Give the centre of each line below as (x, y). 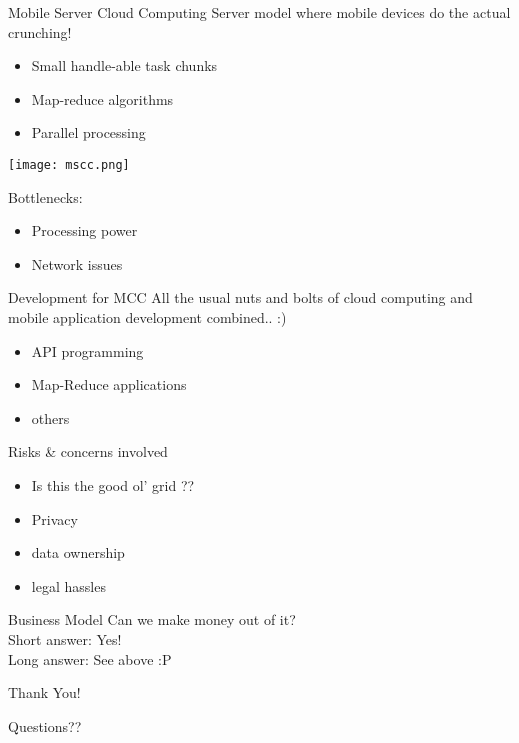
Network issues (77, 263)
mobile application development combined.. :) (147, 317)
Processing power (84, 230)
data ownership (78, 552)
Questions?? (45, 725)
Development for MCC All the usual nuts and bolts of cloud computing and (240, 297)
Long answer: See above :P (90, 658)
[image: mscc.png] (69, 164)
